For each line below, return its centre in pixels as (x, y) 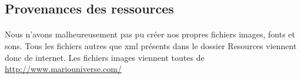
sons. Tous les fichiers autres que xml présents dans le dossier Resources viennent (151, 45)
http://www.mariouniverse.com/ (63, 69)
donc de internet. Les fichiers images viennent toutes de (105, 57)
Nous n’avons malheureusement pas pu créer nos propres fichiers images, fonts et (150, 34)
